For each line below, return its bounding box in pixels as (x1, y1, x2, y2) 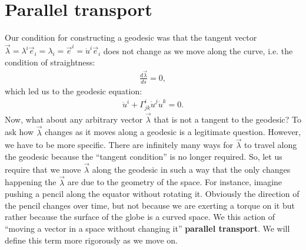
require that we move (5, 163, 81, 175)
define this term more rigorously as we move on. (5, 233, 178, 246)
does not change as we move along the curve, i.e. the (103, 44, 293, 57)
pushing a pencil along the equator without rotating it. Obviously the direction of (5, 187, 300, 200)
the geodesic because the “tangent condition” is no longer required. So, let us (5, 150, 282, 163)
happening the (5, 176, 56, 188)
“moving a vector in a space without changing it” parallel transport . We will (5, 222, 290, 235)
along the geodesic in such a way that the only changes (92, 163, 291, 175)
